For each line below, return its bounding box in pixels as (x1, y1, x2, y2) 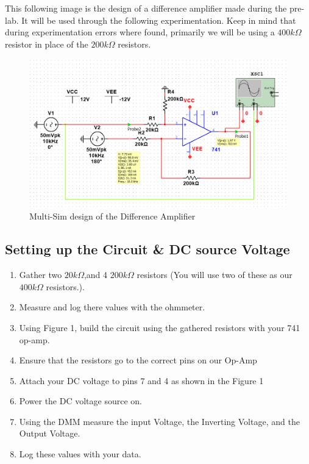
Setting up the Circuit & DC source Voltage (5, 240, 290, 259)
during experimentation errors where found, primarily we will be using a (5, 26, 275, 38)
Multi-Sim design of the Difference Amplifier (29, 210, 196, 223)
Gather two (19, 268, 62, 281)
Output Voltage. (19, 427, 80, 440)
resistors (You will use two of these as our (137, 268, 293, 281)
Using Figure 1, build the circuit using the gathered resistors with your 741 (19, 321, 300, 334)
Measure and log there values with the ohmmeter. (19, 301, 205, 313)
